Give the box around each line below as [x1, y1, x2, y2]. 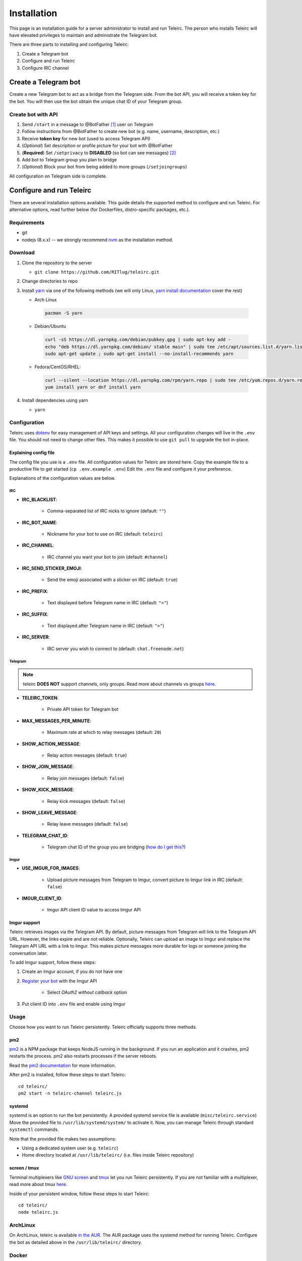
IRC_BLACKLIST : [22, 496, 57, 502]
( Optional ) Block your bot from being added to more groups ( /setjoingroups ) [22, 164, 187, 170]
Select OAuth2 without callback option [47, 989, 127, 996]
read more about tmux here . [9, 1181, 67, 1187]
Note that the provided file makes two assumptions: [9, 1135, 117, 1142]
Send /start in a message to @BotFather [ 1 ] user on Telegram [22, 121, 154, 127]
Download [9, 249, 35, 256]
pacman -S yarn [45, 310, 83, 316]
